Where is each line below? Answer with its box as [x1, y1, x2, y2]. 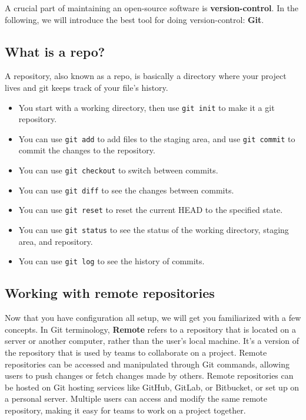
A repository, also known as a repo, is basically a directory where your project [5, 70, 287, 82]
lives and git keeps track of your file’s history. [5, 81, 168, 93]
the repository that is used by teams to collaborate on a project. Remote [5, 346, 267, 358]
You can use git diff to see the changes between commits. [18, 183, 234, 196]
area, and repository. [18, 235, 93, 247]
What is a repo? [5, 42, 105, 60]
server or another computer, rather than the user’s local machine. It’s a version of [5, 334, 300, 347]
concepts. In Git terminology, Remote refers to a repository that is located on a [5, 323, 296, 335]
